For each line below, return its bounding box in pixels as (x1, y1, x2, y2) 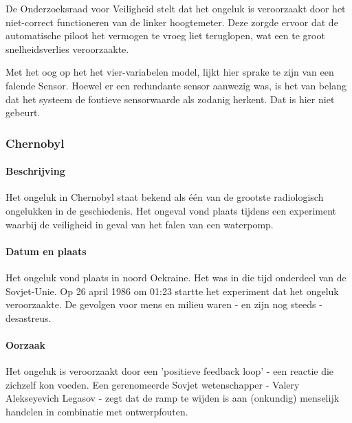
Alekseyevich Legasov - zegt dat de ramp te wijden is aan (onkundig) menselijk (5, 391, 340, 405)
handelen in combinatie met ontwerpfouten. (5, 404, 188, 418)
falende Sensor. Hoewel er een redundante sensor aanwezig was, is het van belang (5, 78, 346, 92)
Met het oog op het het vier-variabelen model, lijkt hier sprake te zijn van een (5, 65, 334, 79)
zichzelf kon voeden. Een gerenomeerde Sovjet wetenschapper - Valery (5, 377, 300, 391)
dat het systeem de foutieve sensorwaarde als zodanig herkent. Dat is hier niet (5, 91, 335, 106)
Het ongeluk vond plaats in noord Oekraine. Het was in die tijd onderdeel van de (5, 270, 346, 284)
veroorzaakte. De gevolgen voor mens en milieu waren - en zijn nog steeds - (5, 297, 322, 312)
